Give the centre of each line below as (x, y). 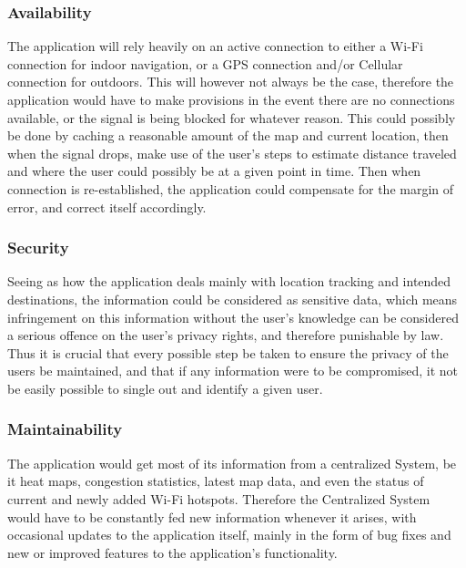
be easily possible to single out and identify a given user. (165, 388)
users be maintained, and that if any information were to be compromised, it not (233, 371)
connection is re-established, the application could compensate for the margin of (231, 188)
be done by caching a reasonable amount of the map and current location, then (228, 135)
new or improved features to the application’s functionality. (172, 552)
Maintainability (65, 429)
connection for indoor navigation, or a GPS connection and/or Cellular (205, 63)
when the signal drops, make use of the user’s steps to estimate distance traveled (232, 153)
